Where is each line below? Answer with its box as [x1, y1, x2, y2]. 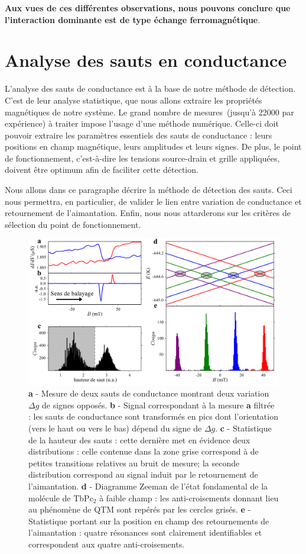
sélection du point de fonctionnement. [5, 218, 141, 230]
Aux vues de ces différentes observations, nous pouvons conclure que [5, 2, 291, 14]
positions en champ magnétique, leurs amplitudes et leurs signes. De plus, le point [5, 140, 302, 153]
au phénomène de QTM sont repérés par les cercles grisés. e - [28, 503, 251, 516]
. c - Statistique [215, 422, 272, 434]
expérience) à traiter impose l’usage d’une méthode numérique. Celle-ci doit [5, 117, 279, 130]
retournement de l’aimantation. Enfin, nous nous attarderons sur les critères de [5, 207, 291, 219]
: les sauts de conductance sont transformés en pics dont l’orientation [28, 410, 278, 423]
